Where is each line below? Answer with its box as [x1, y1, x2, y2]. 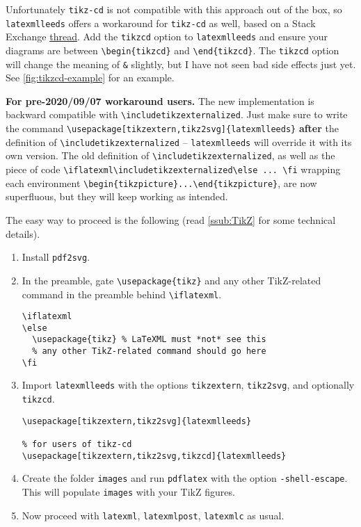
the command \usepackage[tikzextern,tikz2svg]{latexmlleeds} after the [6, 121, 339, 136]
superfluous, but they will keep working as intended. [6, 189, 228, 204]
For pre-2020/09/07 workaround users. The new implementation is [6, 93, 314, 108]
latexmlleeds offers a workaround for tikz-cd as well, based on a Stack [6, 15, 316, 30]
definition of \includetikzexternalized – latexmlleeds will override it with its [6, 134, 352, 149]
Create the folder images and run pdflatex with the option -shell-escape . [22, 471, 348, 485]
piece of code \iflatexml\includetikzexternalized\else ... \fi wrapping [6, 162, 341, 177]
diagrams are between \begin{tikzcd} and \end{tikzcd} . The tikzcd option [6, 42, 339, 57]
